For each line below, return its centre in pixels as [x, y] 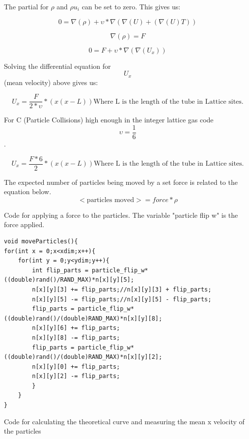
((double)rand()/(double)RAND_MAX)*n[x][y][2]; [83, 357]
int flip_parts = [60, 270]
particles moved [110, 200]
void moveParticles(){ [41, 241]
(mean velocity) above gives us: [51, 82]
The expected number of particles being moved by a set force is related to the [121, 182]
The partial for [26, 6]
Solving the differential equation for [57, 66]
